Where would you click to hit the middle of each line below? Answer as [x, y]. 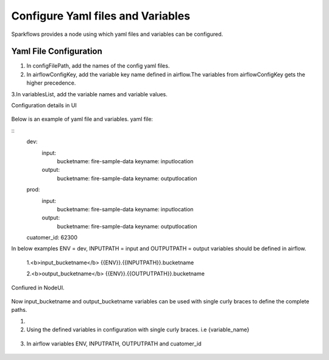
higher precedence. [51, 83]
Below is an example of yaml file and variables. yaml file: [82, 119]
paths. [19, 310]
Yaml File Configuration [57, 51]
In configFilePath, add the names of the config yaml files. [98, 66]
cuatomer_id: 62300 [52, 238]
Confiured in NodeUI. [38, 288]
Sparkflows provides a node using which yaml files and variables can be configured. [117, 34]
